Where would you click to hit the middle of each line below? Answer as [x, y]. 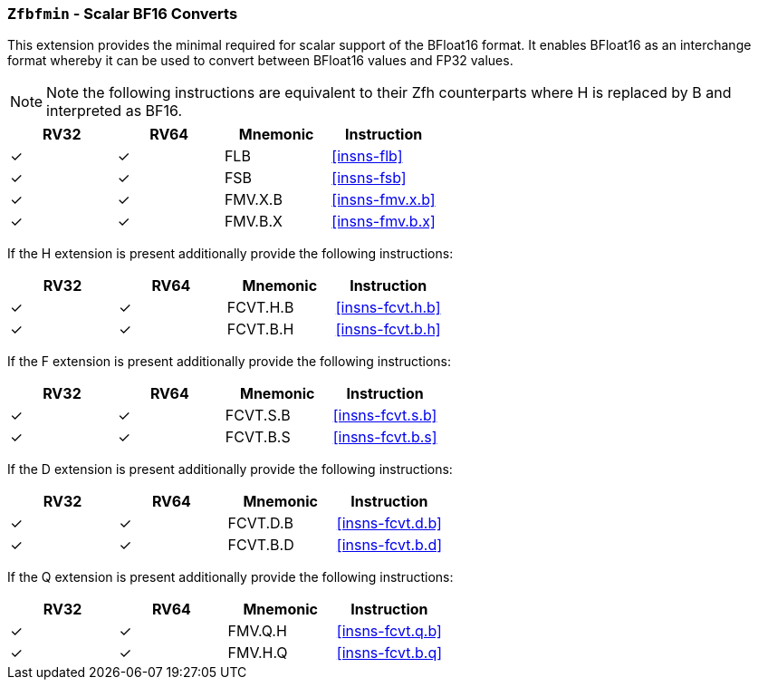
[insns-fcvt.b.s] [385, 437]
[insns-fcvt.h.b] [388, 308]
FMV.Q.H [257, 631]
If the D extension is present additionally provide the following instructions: [230, 469]
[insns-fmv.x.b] [384, 200]
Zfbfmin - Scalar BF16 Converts [123, 14]
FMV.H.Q [258, 653]
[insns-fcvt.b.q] [389, 653]
